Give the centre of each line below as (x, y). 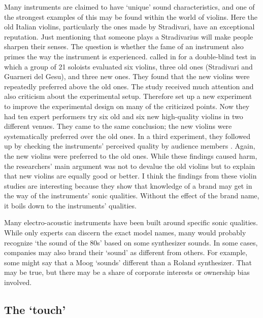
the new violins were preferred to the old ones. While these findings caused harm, (131, 155)
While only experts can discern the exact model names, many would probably (125, 233)
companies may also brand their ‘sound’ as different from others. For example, (126, 252)
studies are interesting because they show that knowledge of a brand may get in (128, 185)
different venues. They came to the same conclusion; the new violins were (118, 126)
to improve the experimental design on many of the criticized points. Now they (127, 106)
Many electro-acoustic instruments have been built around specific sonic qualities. (131, 222)
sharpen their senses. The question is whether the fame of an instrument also (124, 46)
